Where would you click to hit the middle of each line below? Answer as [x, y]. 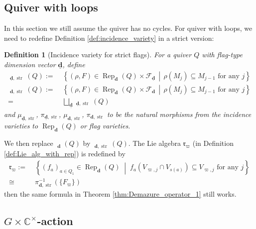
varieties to [21, 126]
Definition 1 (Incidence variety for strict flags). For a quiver [98, 55]
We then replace [29, 143]
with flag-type [222, 55]
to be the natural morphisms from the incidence [179, 114]
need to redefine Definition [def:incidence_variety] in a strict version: [109, 38]
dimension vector [30, 64]
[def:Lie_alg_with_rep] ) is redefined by [65, 153]
